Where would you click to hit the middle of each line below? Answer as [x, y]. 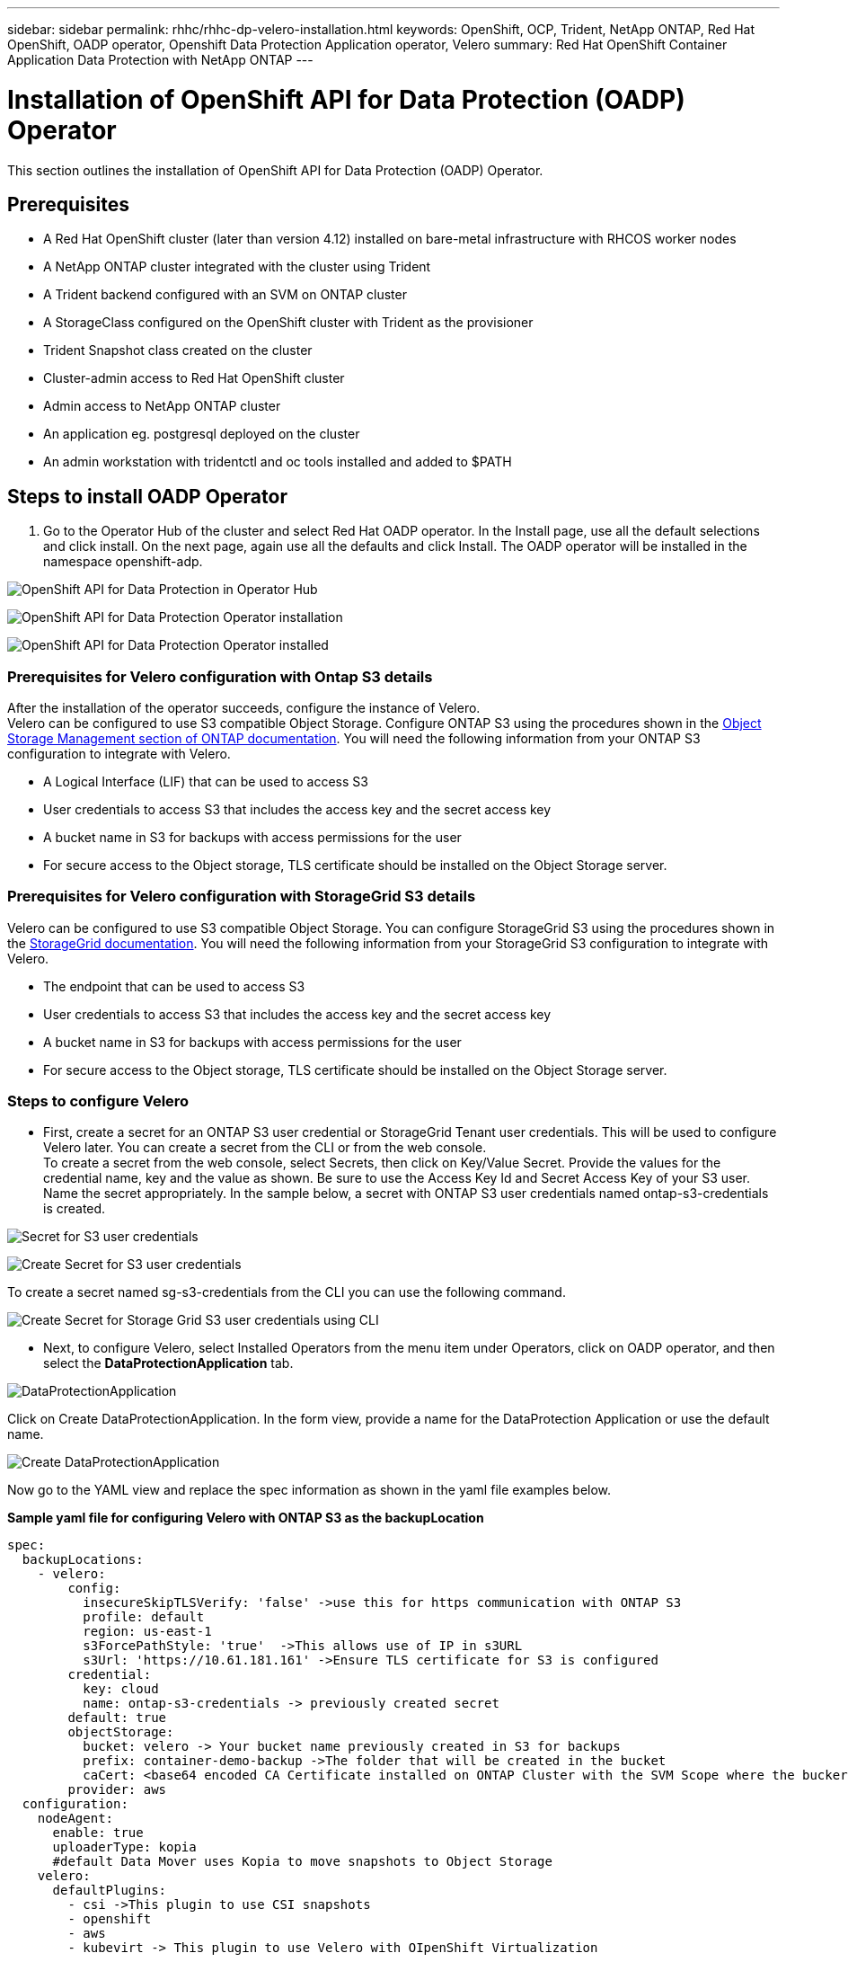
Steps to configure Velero [98, 1101]
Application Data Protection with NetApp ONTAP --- [160, 60]
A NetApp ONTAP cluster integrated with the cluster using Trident [237, 267]
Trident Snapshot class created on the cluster [178, 351]
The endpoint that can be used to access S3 [174, 986]
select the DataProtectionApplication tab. [168, 1363]
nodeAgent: [75, 1819]
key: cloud [121, 1689]
